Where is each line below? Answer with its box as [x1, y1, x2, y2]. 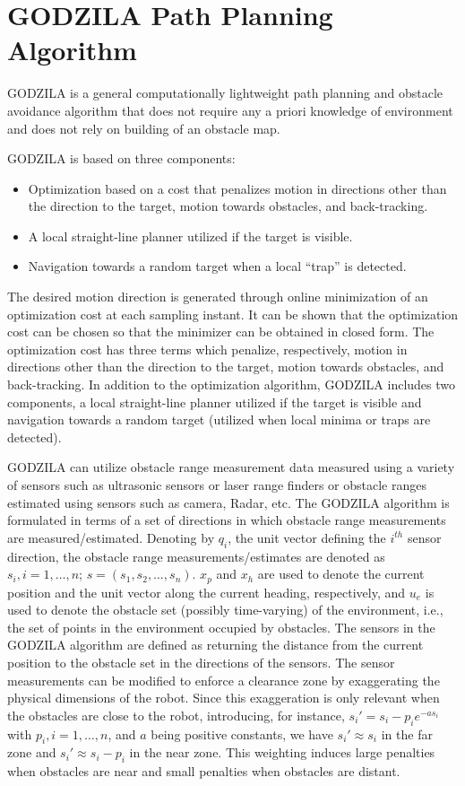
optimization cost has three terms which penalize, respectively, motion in [7, 339, 408, 358]
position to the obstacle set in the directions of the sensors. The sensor [7, 653, 395, 671]
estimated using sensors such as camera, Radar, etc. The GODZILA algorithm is [7, 493, 450, 511]
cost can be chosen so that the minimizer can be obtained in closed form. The [7, 322, 435, 341]
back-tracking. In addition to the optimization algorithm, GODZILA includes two [7, 375, 456, 394]
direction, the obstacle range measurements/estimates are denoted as [7, 546, 385, 565]
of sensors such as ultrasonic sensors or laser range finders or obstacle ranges [7, 476, 426, 493]
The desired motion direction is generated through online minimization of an [7, 287, 428, 306]
